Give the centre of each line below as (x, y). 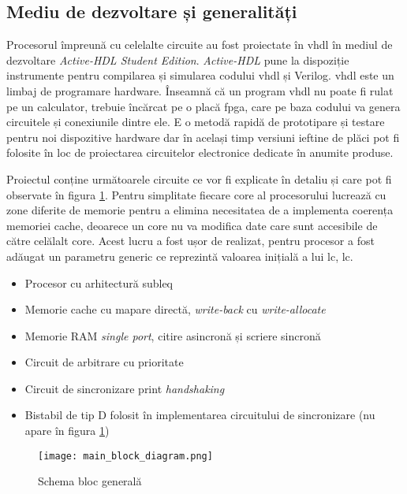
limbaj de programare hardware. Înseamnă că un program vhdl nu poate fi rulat (200, 90)
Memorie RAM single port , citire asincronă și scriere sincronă (173, 335)
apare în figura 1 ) (67, 431)
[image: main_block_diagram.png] (125, 456)
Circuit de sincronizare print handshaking (125, 388)
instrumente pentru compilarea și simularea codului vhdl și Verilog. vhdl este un (200, 75)
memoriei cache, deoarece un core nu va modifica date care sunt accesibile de (192, 225)
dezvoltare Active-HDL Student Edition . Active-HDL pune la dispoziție (178, 59)
